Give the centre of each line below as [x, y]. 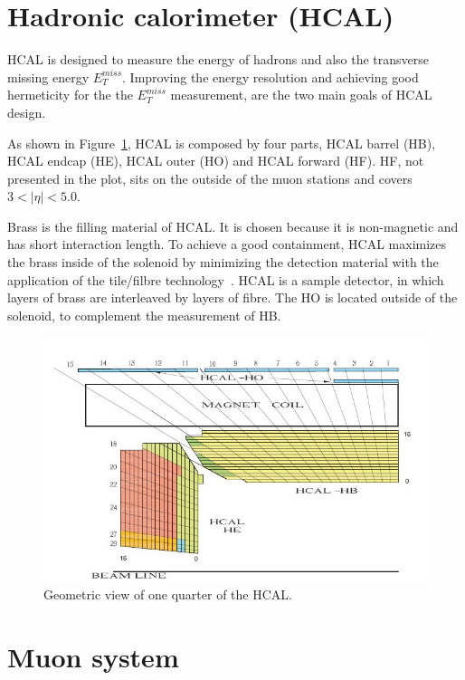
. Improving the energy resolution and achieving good [270, 77]
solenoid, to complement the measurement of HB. [144, 315]
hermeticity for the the [70, 95]
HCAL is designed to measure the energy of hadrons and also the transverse [218, 59]
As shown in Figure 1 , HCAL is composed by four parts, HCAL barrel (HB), [222, 143]
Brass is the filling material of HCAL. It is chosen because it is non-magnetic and [233, 226]
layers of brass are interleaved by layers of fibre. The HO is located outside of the [232, 297]
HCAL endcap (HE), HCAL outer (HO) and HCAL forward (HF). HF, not [216, 161]
